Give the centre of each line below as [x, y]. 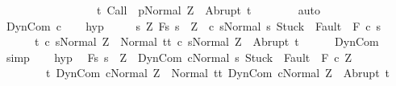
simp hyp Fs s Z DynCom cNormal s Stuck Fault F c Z [179, 57]
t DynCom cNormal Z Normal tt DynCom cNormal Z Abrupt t [218, 73]
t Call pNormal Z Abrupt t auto [208, 10]
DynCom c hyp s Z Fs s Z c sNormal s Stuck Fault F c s [194, 25]
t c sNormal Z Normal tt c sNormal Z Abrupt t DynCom [206, 41]
